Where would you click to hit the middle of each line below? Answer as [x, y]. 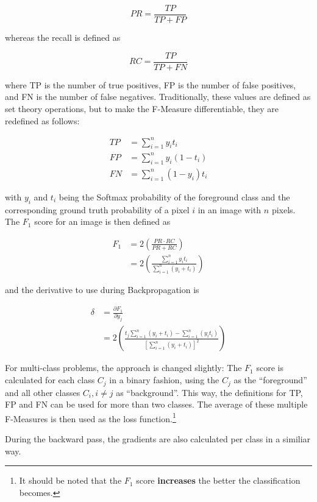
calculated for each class [50, 380]
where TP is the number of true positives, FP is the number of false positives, [151, 84]
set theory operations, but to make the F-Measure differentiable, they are [142, 108]
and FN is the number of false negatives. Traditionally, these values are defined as [158, 97]
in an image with [230, 209]
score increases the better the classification [218, 480]
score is [270, 368]
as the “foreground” [270, 380]
